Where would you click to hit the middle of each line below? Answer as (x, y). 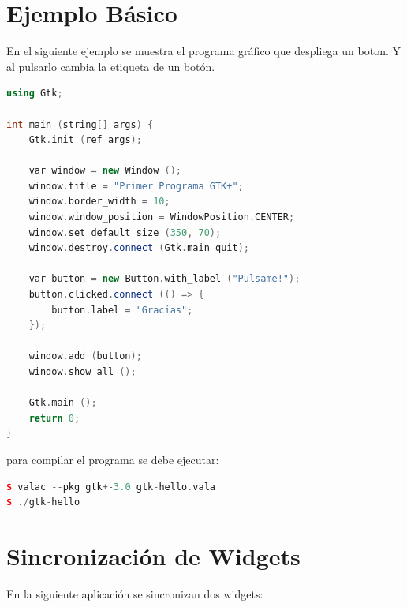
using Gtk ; (35, 94)
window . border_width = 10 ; (99, 202)
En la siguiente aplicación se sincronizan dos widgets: (135, 593)
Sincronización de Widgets (153, 555)
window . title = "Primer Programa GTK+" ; (136, 186)
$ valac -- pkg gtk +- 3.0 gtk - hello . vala (111, 487)
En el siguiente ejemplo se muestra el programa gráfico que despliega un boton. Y (203, 51)
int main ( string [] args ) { (80, 124)
